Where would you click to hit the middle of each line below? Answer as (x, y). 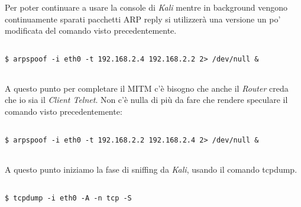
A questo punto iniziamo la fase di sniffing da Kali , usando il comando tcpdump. (151, 169)
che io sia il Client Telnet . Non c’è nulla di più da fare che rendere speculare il (146, 100)
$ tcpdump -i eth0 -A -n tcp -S (68, 198)
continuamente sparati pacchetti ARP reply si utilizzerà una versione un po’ (143, 19)
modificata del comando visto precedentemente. (91, 30)
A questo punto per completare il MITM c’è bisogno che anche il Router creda (147, 88)
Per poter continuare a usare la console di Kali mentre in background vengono (146, 7)
